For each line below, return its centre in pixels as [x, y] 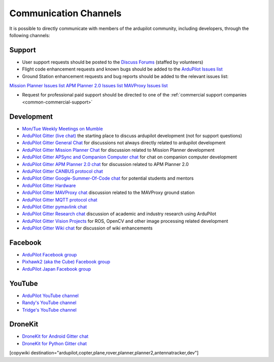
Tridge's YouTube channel [49, 310]
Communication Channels [65, 13]
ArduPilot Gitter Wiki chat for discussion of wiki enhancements [87, 228]
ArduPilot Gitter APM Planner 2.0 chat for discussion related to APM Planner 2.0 [105, 164]
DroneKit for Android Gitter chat [55, 336]
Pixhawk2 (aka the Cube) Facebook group [66, 262]
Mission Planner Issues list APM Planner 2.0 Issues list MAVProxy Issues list [89, 86]
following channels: [30, 35]
